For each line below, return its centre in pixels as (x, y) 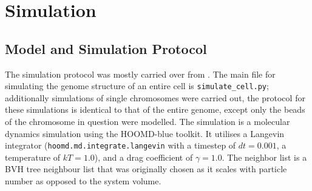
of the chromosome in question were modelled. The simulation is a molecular (148, 122)
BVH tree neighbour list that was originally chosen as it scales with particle (146, 169)
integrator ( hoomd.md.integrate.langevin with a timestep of (120, 145)
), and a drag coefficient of (144, 157)
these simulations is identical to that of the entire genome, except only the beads (155, 109)
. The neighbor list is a (264, 157)
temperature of (33, 157)
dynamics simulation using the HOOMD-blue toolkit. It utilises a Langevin (145, 133)
